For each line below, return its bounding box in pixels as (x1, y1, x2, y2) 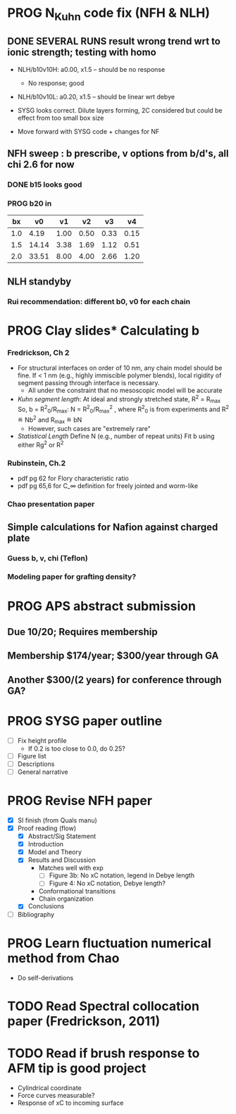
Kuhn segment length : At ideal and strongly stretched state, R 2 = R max (17, 394, 221, 405)
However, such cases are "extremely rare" (27, 425, 151, 433)
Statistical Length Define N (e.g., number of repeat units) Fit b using (17, 432, 215, 441)
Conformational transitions (38, 887, 116, 896)
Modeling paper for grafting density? (7, 572, 137, 582)
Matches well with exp (38, 864, 104, 872)
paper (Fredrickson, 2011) (7, 1013, 161, 1029)
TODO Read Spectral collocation (7, 998, 199, 1014)
